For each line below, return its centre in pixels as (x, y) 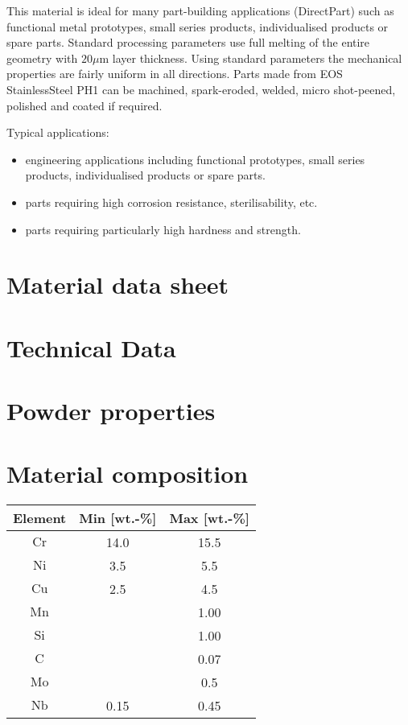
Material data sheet (118, 284)
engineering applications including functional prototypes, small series (195, 159)
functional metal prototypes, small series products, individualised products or (198, 26)
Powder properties (111, 411)
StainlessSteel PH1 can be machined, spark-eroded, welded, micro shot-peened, (201, 89)
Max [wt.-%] (209, 518)
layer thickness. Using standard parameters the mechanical (257, 58)
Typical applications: (58, 132)
